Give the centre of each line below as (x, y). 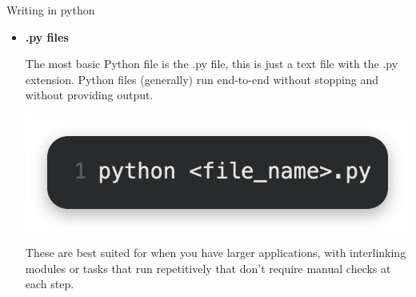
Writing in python (51, 10)
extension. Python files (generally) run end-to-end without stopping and (202, 79)
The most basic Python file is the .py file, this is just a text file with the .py (212, 64)
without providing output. (89, 95)
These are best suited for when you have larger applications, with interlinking (216, 253)
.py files (47, 36)
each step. (50, 284)
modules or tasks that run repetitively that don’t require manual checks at (208, 268)
